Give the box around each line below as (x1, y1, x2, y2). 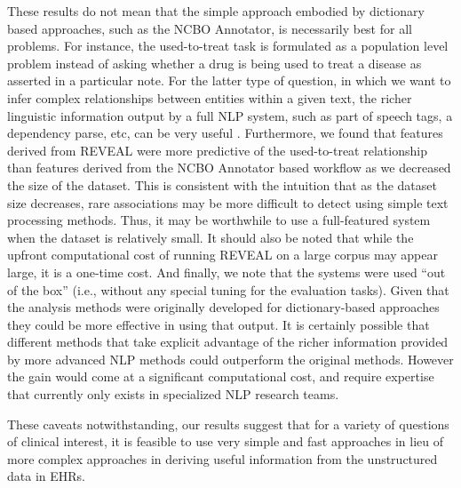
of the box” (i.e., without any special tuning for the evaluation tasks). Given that (7, 280, 449, 299)
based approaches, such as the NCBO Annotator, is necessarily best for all (7, 19, 412, 37)
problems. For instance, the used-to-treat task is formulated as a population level (7, 36, 449, 55)
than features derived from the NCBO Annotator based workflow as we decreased (7, 158, 451, 177)
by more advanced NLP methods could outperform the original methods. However (7, 349, 454, 368)
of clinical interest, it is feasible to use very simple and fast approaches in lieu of (7, 432, 444, 451)
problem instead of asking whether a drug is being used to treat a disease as (7, 53, 422, 72)
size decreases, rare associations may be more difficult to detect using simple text (7, 193, 449, 212)
